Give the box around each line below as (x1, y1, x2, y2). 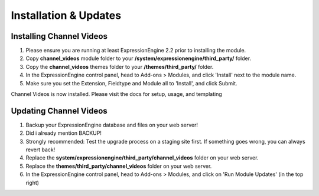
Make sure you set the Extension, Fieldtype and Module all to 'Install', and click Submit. (25, 79, 237, 87)
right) (25, 179, 40, 186)
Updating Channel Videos (11, 106, 108, 116)
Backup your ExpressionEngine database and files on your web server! (25, 121, 198, 128)
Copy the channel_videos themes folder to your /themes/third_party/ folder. (25, 63, 214, 70)
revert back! (25, 146, 56, 153)
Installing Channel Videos (11, 31, 108, 41)
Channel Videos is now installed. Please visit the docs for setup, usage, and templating (11, 91, 223, 98)
